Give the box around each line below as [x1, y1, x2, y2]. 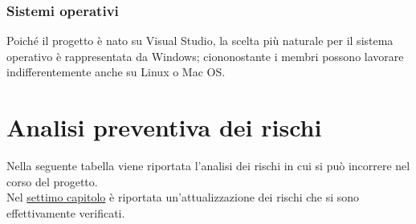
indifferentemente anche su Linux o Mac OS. [6, 63, 226, 80]
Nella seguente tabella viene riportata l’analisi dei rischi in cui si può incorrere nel [6, 157, 410, 174]
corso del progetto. [6, 173, 98, 189]
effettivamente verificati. [6, 204, 125, 221]
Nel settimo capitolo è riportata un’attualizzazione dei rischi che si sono [6, 189, 360, 206]
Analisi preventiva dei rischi [6, 111, 322, 144]
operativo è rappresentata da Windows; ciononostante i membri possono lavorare [6, 47, 404, 64]
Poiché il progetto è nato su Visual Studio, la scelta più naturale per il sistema [6, 32, 394, 49]
